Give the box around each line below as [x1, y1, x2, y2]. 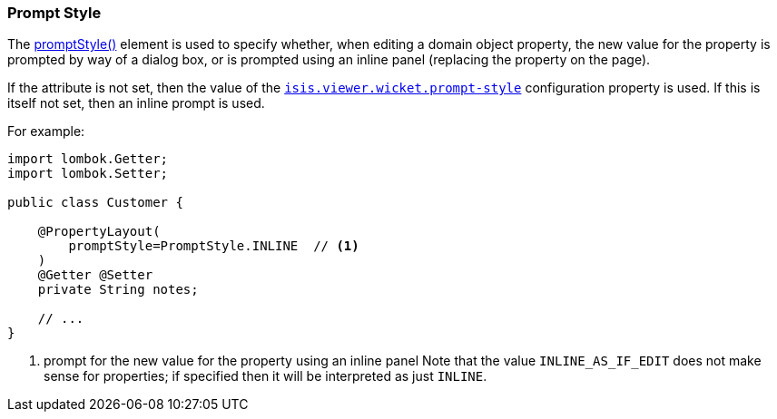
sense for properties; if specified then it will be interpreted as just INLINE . [44, 368, 487, 385]
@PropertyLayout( [37, 224, 161, 239]
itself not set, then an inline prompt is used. [7, 95, 265, 112]
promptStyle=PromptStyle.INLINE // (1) [68, 239, 359, 254]
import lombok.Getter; [7, 151, 169, 167]
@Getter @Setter [37, 268, 153, 283]
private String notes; [37, 282, 199, 297]
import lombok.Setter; [7, 166, 169, 181]
